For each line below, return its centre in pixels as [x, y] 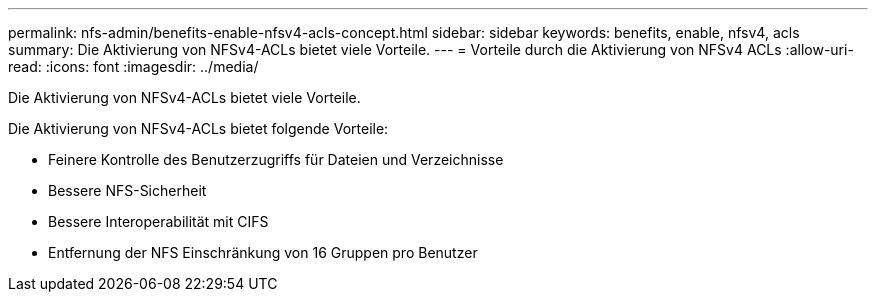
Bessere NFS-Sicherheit [127, 190]
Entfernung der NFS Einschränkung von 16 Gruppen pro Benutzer [263, 252]
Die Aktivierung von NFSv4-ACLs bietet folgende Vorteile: [198, 128]
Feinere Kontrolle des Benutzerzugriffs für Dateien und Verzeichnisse [276, 159]
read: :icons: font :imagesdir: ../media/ [133, 66]
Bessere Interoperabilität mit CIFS [158, 221]
